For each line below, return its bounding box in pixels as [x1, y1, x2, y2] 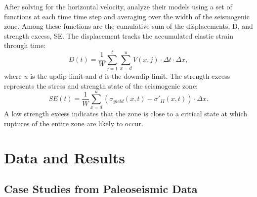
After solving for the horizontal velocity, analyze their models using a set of [4, 1, 232, 11]
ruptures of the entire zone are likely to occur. [4, 118, 143, 128]
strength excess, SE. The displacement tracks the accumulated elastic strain [4, 30, 233, 41]
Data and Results [4, 147, 126, 167]
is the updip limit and [30, 71, 97, 81]
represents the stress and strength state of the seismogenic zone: [4, 80, 198, 91]
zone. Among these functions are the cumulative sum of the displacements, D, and [4, 21, 253, 31]
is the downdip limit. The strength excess [105, 71, 230, 81]
